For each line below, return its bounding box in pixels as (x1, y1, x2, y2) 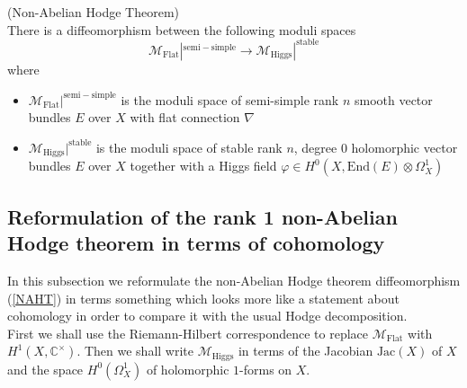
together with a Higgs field (130, 156, 277, 175)
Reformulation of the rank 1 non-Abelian (7, 202, 398, 230)
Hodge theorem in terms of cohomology (7, 229, 385, 257)
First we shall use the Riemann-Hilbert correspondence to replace (7, 323, 369, 342)
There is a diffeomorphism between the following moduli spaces (7, 20, 356, 39)
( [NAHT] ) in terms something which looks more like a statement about (7, 288, 400, 307)
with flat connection (130, 108, 240, 127)
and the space (7, 359, 84, 378)
